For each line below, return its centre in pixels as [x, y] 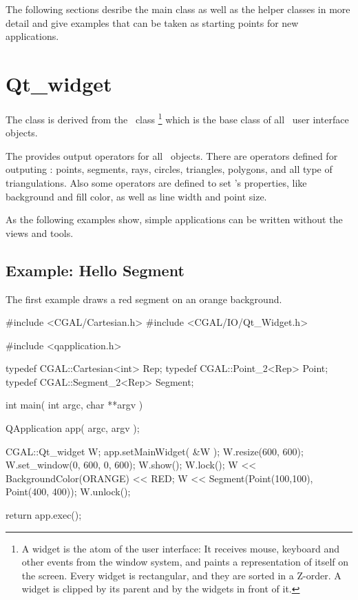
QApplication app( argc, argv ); [73, 428]
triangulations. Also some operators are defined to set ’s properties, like [156, 182]
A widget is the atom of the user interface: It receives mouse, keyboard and [181, 548]
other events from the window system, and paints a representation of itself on [185, 562]
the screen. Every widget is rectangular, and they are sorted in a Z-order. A [181, 575]
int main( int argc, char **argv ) [74, 405]
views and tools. [40, 232]
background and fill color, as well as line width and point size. [136, 196]
